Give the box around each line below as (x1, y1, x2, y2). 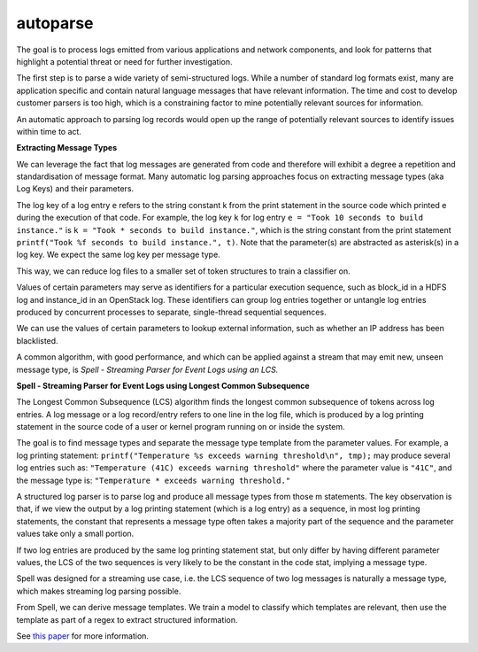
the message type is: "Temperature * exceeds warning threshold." (16, 475, 291, 485)
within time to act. (16, 126, 81, 136)
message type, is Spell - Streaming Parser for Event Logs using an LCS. (16, 364, 279, 375)
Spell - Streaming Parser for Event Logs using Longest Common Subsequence (16, 380, 310, 391)
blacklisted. (16, 335, 58, 345)
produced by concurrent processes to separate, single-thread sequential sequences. (16, 307, 327, 317)
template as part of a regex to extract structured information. (16, 614, 238, 625)
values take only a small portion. (16, 528, 135, 539)
